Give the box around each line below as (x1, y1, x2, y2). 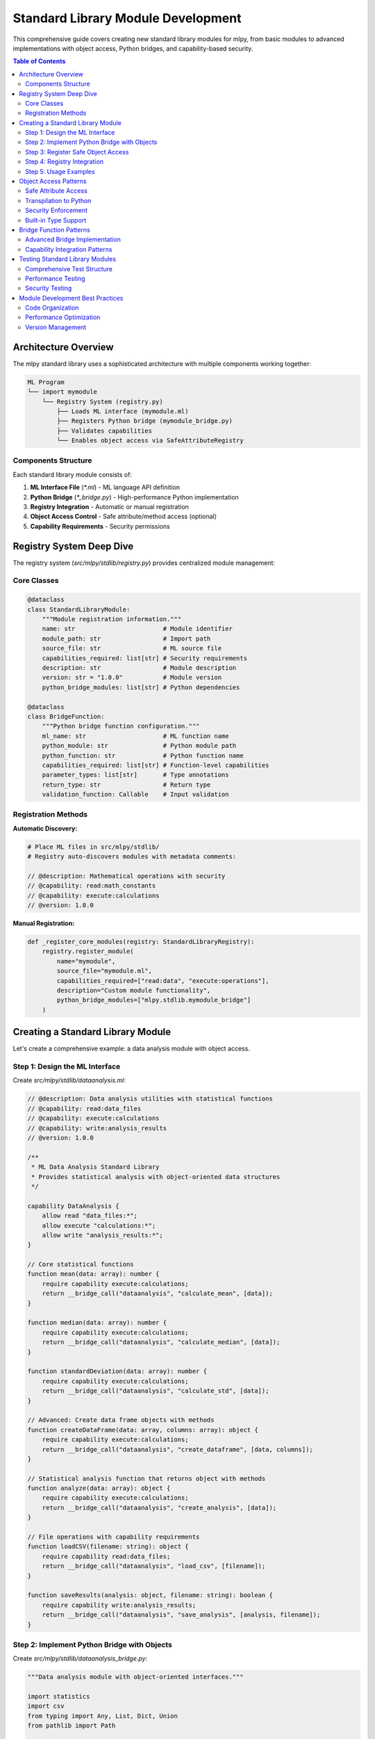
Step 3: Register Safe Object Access (25, 147, 129, 156)
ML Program (27, 378, 65, 386)
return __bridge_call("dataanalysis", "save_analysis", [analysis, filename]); (42, 1611, 321, 1619)
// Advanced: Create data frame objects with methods (27, 1416, 215, 1424)
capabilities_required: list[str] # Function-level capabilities (42, 761, 269, 769)
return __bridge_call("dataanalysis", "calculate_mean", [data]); (42, 1290, 274, 1297)
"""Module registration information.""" (42, 616, 182, 623)
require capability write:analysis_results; (42, 1601, 197, 1609)
